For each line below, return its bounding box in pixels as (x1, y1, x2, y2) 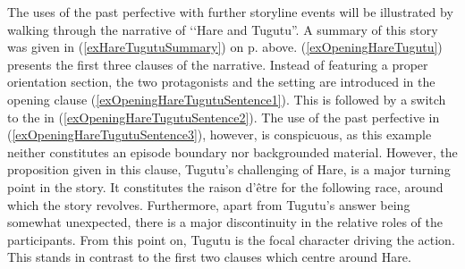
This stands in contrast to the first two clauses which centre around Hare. (7, 248, 411, 266)
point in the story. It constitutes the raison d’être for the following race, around (7, 177, 444, 196)
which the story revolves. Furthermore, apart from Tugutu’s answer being (7, 195, 410, 214)
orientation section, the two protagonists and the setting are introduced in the (7, 72, 435, 91)
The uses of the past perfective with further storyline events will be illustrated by (7, 3, 453, 21)
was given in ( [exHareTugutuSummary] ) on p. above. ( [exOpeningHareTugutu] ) (7, 38, 443, 56)
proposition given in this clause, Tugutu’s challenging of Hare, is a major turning (7, 160, 451, 179)
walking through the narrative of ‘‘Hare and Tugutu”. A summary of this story (7, 20, 438, 38)
